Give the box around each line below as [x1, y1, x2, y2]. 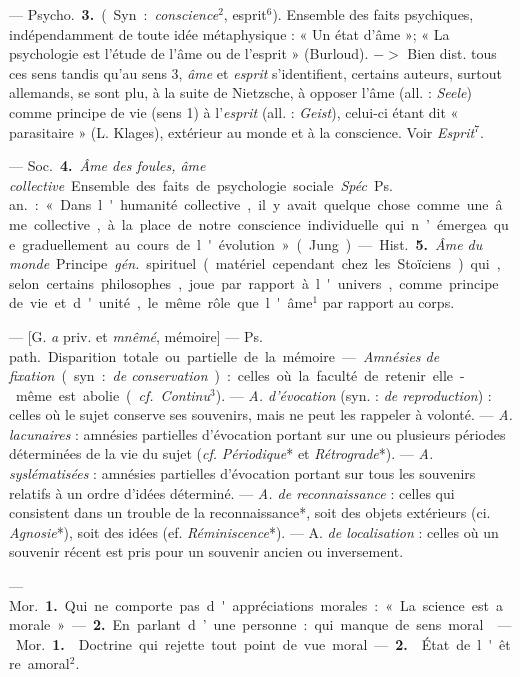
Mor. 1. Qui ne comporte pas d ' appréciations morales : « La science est [9, 594, 489, 615]
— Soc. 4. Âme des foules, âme [9, 155, 206, 176]
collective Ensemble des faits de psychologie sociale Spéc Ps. [9, 174, 393, 195]
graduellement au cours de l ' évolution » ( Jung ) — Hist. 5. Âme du [22, 233, 483, 254]
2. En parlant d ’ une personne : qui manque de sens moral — [93, 614, 512, 635]
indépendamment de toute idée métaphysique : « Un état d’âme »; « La [9, 23, 450, 44]
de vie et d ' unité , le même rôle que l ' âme [9, 292, 313, 313]
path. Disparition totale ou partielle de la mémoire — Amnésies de [9, 345, 440, 366]
